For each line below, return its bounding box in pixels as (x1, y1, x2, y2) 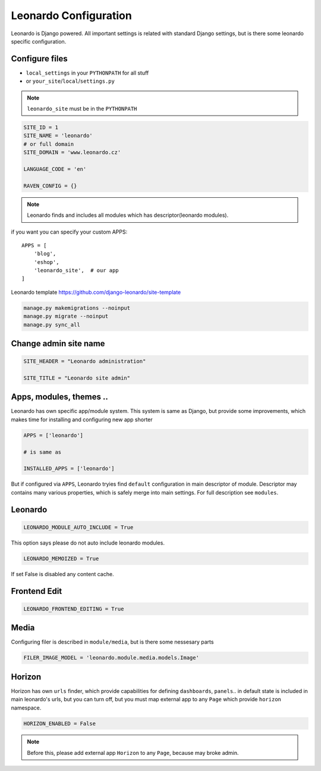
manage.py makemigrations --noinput (23, 304, 131, 311)
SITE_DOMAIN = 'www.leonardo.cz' (23, 149, 121, 156)
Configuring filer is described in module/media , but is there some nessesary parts (11, 638, 214, 646)
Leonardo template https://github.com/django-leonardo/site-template (11, 288, 181, 296)
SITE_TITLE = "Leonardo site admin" (23, 374, 131, 381)
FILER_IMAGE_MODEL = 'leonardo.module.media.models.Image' (23, 654, 199, 661)
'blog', (33, 250, 56, 257)
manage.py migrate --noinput (23, 313, 109, 320)
